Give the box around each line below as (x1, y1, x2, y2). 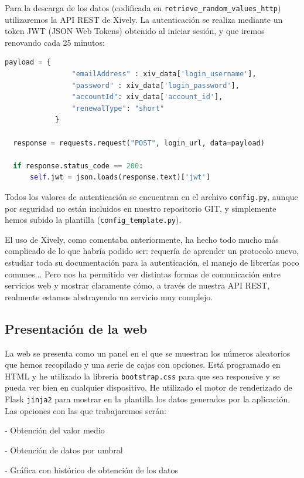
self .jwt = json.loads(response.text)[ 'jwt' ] (29, 173, 210, 182)
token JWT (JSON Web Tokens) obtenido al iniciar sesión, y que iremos (5, 25, 265, 37)
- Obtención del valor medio (5, 424, 105, 436)
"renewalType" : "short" (71, 104, 165, 113)
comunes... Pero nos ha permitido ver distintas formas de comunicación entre (5, 267, 281, 280)
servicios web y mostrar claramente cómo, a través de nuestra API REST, (5, 279, 270, 291)
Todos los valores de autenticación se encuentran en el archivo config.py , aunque (5, 190, 298, 202)
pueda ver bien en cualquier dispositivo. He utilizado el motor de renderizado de (5, 381, 292, 394)
